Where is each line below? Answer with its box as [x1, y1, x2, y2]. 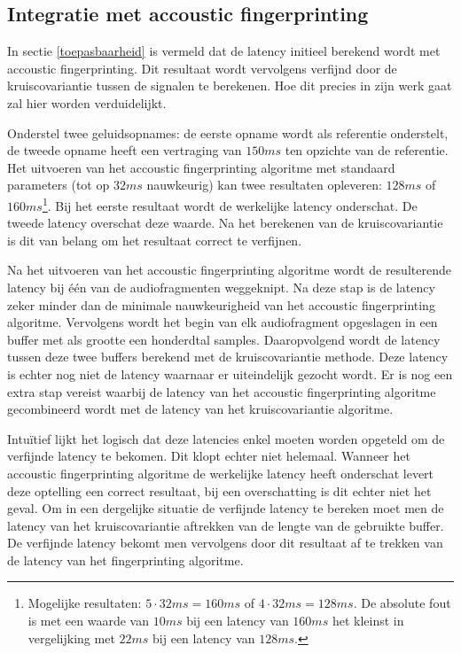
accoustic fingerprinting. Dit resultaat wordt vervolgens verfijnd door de [7, 58, 397, 77]
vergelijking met [27, 628, 115, 647]
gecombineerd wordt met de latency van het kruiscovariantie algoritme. [7, 400, 394, 418]
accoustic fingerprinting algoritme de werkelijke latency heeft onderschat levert [7, 463, 434, 482]
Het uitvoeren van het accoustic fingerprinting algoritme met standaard [7, 158, 395, 176]
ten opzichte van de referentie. [285, 141, 449, 159]
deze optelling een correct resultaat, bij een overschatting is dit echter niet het [7, 481, 432, 500]
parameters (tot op [7, 175, 110, 194]
